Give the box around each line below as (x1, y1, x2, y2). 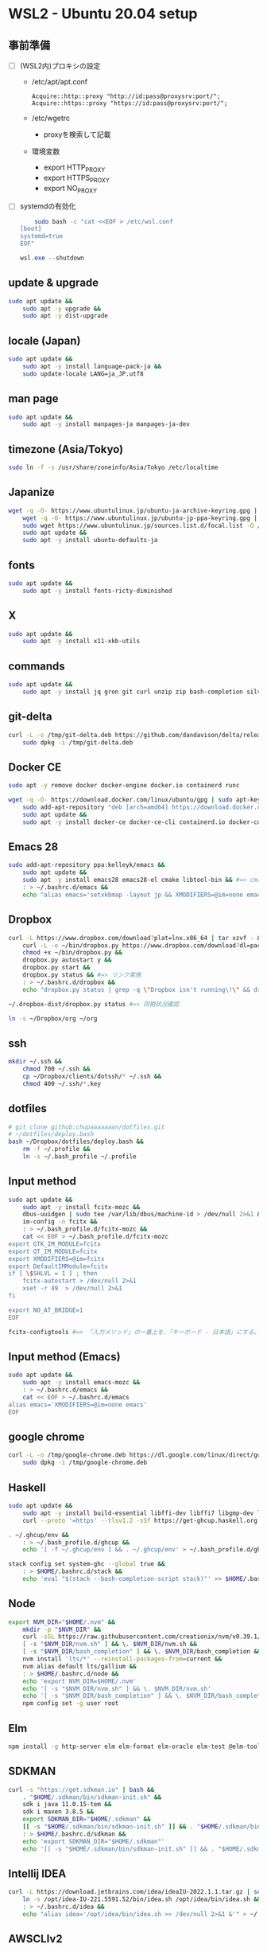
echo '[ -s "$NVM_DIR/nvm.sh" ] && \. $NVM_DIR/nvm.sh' (22, 1684, 212, 1692)
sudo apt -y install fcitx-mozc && (22, 1203, 141, 1211)
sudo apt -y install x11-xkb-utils (22, 638, 141, 646)
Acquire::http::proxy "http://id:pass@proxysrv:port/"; (31, 92, 221, 100)
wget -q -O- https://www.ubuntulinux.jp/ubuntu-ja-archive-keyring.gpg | (8, 506, 258, 514)
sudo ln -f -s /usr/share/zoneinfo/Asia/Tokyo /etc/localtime (8, 463, 219, 472)
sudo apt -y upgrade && (22, 304, 102, 313)
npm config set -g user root (22, 1699, 119, 1707)
